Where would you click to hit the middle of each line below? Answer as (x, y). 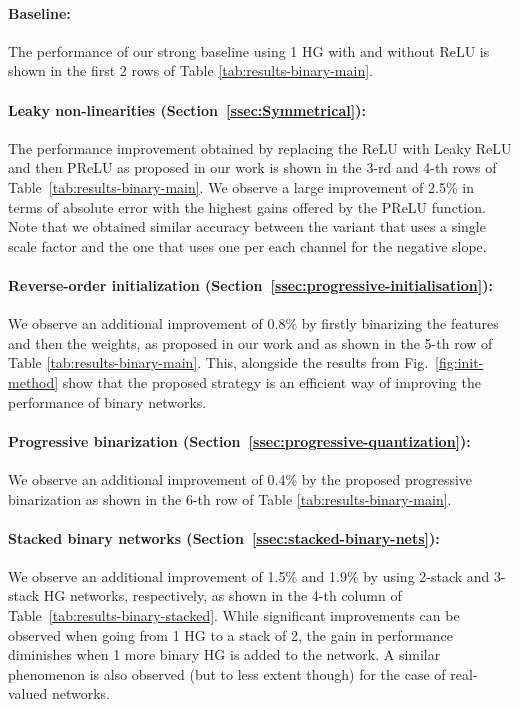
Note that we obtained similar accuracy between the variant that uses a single (247, 226)
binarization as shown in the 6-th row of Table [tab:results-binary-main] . (230, 498)
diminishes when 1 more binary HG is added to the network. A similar (224, 654)
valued (28, 693)
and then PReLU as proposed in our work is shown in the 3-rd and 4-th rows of (252, 167)
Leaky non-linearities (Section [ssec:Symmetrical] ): (187, 109)
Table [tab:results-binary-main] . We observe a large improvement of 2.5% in (241, 186)
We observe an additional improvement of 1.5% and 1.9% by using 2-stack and (249, 575)
